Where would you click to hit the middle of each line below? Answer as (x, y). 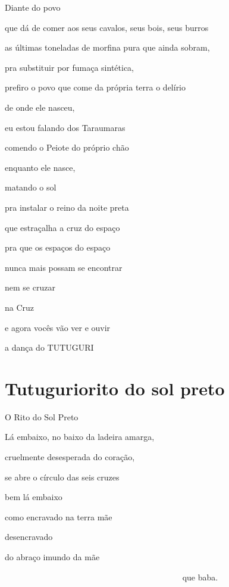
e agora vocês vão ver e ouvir (58, 327)
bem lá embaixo (34, 497)
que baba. (200, 577)
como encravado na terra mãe (59, 516)
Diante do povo (33, 7)
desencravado (29, 537)
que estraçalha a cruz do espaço (62, 227)
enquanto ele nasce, (40, 167)
